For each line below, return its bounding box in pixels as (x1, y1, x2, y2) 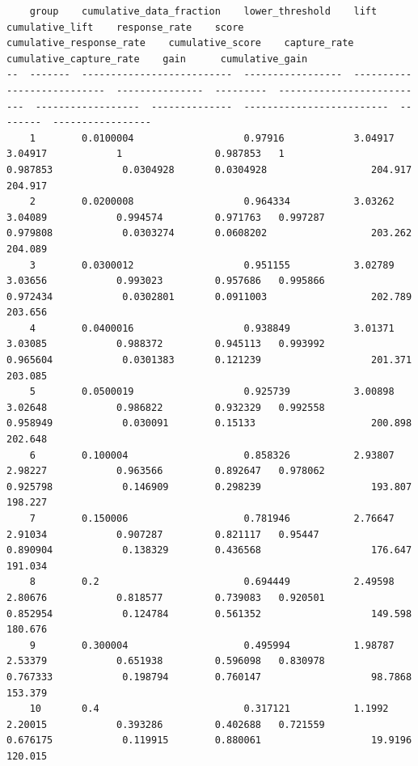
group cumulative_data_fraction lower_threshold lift (29, 6, 378, 17)
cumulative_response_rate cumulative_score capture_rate (6, 37, 354, 49)
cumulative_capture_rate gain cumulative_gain (6, 53, 308, 65)
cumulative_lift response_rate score (6, 21, 244, 33)
